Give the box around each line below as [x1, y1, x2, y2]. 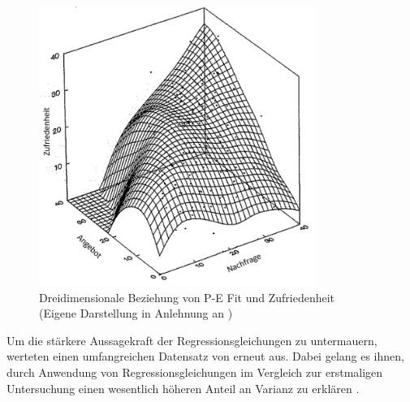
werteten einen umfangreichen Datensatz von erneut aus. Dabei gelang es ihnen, [6, 348, 404, 365]
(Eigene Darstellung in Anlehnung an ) [39, 305, 233, 322]
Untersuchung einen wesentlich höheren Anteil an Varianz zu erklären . [6, 379, 360, 396]
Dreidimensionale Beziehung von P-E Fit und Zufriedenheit [39, 288, 334, 305]
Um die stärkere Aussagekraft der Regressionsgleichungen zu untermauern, [6, 331, 378, 348]
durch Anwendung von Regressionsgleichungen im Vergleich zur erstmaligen [6, 364, 383, 381]
